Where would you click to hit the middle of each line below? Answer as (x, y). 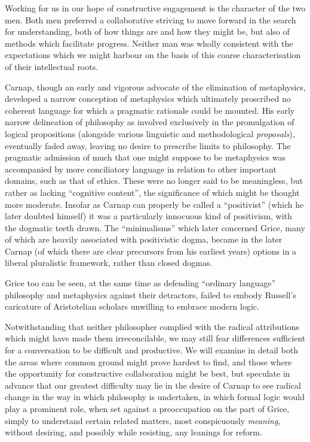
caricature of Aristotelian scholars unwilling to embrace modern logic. (132, 306)
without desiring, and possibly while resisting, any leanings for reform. (133, 432)
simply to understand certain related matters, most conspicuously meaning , (143, 420)
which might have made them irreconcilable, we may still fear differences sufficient (155, 338)
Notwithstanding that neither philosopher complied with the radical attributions (152, 326)
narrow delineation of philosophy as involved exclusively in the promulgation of (150, 122)
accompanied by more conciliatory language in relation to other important (141, 169)
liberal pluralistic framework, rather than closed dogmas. (109, 263)
